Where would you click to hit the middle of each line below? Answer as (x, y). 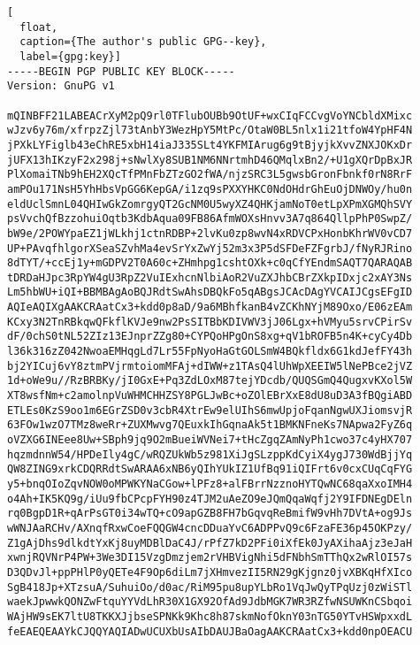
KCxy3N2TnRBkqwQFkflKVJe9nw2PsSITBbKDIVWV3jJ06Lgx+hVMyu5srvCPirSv (210, 322)
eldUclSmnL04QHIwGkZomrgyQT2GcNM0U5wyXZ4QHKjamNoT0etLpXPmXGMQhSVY (210, 204)
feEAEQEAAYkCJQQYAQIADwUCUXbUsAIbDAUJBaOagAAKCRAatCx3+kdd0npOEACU (210, 631)
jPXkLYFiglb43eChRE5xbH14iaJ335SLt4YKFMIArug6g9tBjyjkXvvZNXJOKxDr (210, 145)
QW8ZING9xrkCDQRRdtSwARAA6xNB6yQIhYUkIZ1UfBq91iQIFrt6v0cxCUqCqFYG (210, 469)
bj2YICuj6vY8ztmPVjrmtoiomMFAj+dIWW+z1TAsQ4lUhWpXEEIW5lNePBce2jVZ (210, 366)
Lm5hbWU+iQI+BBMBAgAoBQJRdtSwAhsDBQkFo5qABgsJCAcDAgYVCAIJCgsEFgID (210, 292)
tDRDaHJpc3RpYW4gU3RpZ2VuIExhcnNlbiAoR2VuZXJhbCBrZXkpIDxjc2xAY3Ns (210, 277)
